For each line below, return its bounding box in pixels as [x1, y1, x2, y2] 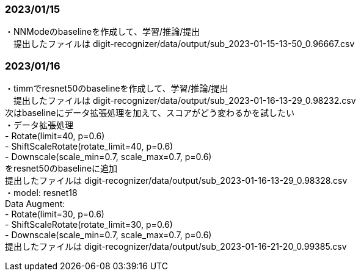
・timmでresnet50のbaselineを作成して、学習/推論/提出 [5, 83, 228, 94]
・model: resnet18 [5, 187, 78, 198]
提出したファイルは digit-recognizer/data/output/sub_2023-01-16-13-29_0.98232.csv [13, 95, 356, 106]
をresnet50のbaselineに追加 [5, 163, 118, 174]
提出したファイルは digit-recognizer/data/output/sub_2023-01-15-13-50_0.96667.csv [13, 38, 355, 49]
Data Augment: [5, 198, 65, 209]
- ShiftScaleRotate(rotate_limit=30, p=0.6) [5, 219, 173, 230]
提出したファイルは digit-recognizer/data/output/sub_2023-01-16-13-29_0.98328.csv [5, 175, 348, 186]
